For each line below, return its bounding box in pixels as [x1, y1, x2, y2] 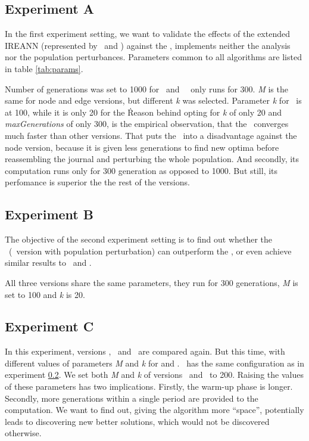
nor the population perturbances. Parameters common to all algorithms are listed [5, 51, 302, 63]
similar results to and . [5, 256, 92, 269]
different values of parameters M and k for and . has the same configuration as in [5, 356, 304, 369]
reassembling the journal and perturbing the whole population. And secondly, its [5, 153, 299, 165]
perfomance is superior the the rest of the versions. [5, 176, 190, 188]
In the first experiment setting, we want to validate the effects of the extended [5, 27, 290, 40]
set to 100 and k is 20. [5, 288, 85, 300]
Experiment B [5, 205, 93, 223]
